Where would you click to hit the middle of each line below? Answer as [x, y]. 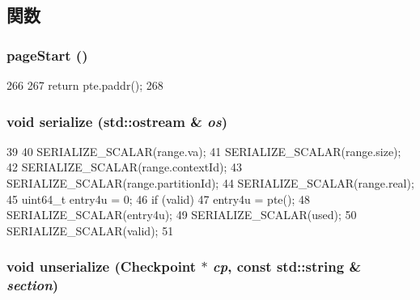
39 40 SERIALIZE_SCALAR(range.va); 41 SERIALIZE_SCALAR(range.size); [204, 151]
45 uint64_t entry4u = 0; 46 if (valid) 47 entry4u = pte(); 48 [158, 199]
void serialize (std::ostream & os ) [117, 121]
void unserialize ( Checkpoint [102, 266]
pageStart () [47, 55]
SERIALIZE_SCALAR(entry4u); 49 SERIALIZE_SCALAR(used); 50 [182, 215]
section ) [33, 285]
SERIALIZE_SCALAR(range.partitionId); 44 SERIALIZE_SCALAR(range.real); [210, 183]
